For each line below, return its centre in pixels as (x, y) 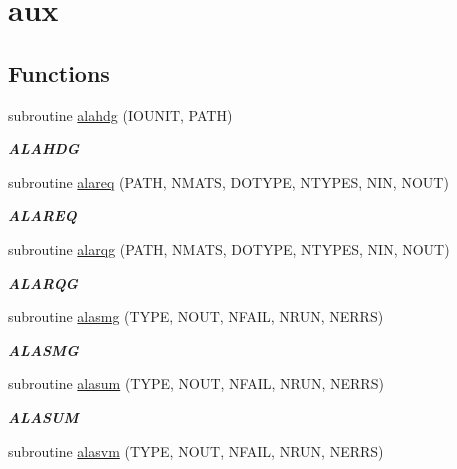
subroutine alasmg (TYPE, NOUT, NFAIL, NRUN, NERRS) (196, 316)
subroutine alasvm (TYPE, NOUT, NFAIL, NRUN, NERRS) (196, 450)
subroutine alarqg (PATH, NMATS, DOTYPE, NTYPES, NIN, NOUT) (229, 248)
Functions (59, 72)
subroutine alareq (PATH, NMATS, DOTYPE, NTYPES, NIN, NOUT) (228, 181)
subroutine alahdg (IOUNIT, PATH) (120, 114)
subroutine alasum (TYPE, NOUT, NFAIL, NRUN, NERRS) (196, 383)
